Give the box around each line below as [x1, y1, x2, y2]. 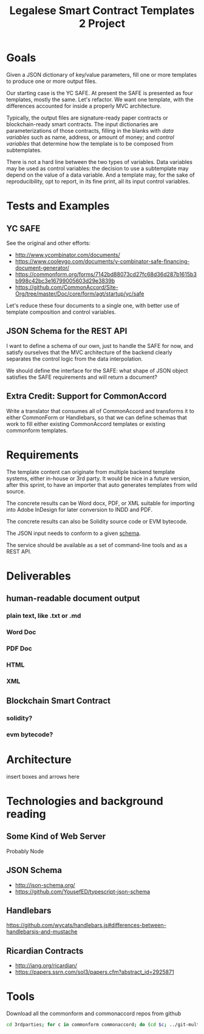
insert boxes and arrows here [6, 773, 80, 780]
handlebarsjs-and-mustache [6, 928, 78, 935]
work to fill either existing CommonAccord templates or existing [6, 420, 166, 427]
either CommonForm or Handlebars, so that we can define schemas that [6, 414, 187, 421]
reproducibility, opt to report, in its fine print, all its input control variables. [6, 177, 190, 185]
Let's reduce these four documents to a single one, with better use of [6, 302, 180, 309]
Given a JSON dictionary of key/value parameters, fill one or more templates [6, 71, 197, 78]
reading [6, 807, 47, 821]
